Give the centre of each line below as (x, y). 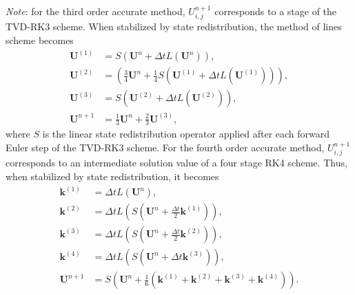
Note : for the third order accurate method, (95, 11)
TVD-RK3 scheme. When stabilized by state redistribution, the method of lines (174, 26)
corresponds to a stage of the (276, 11)
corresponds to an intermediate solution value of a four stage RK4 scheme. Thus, (176, 163)
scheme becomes (40, 40)
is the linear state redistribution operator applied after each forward (186, 134)
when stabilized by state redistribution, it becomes (112, 176)
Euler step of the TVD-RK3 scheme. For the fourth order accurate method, (165, 147)
